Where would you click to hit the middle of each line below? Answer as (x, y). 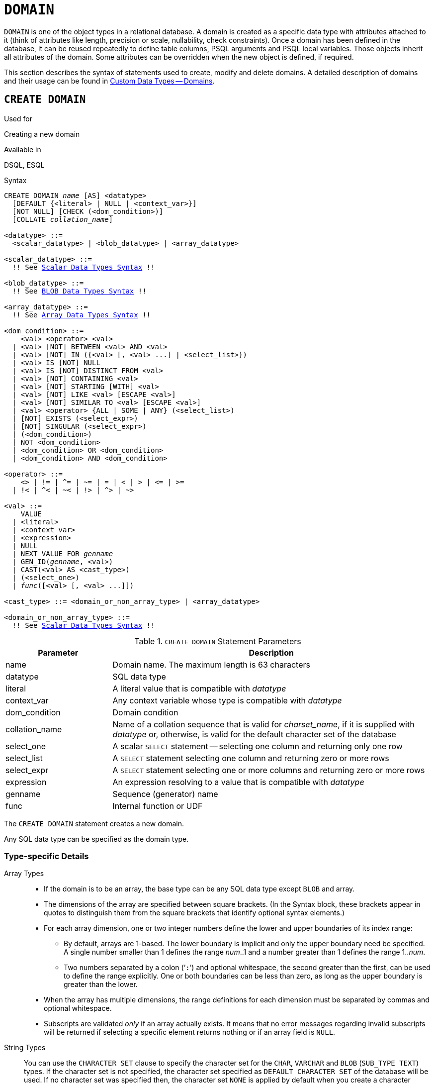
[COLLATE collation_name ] (63, 219)
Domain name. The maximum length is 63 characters (211, 664)
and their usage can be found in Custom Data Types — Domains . (109, 81)
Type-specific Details (46, 856)
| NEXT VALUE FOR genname (63, 553)
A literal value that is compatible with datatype (199, 688)
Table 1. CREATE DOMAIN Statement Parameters (218, 641)
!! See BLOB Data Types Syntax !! (79, 291)
